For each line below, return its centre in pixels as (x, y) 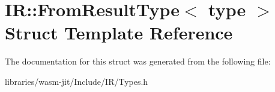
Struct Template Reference (119, 33)
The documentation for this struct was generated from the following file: (138, 61)
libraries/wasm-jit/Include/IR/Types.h (77, 81)
